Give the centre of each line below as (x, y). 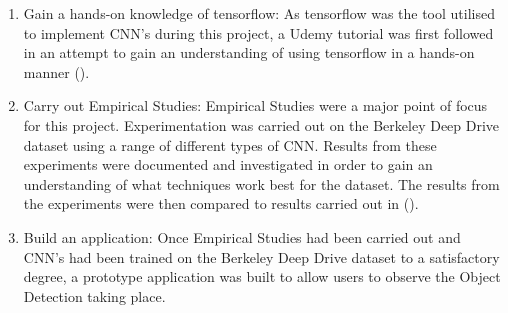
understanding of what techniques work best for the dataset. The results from (261, 183)
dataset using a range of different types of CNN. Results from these (230, 144)
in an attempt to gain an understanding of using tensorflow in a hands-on (249, 52)
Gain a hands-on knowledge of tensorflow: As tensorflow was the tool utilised (259, 13)
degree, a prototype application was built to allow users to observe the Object (262, 276)
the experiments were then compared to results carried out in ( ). (221, 203)
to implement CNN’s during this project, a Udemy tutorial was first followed (258, 32)
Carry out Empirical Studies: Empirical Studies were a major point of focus (255, 105)
